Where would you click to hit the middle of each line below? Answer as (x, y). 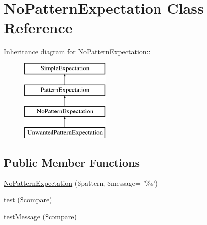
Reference (38, 28)
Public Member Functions (72, 162)
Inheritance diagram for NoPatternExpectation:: (77, 51)
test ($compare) (28, 199)
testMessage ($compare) (40, 216)
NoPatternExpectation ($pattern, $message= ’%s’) (81, 183)
